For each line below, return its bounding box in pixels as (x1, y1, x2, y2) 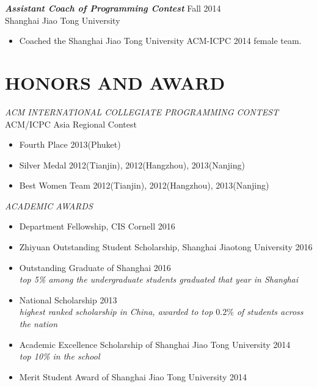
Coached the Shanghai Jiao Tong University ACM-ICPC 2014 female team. (19, 34, 302, 47)
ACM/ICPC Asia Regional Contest (5, 117, 137, 130)
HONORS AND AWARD (5, 70, 225, 95)
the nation (19, 317, 58, 330)
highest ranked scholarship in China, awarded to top (19, 305, 213, 318)
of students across (236, 305, 304, 318)
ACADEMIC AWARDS (5, 199, 93, 212)
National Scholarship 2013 (19, 293, 117, 306)
